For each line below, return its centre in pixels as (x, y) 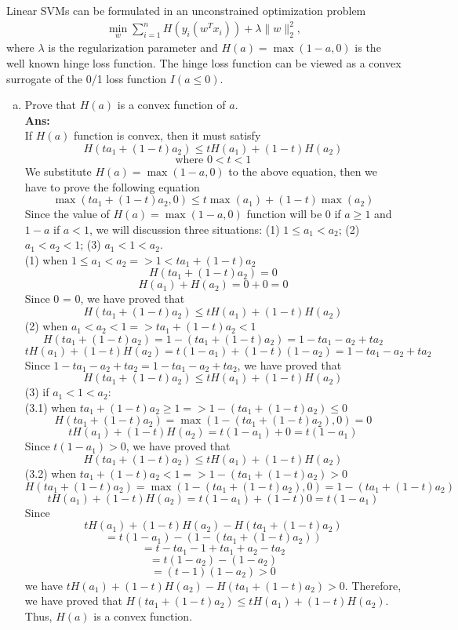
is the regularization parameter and (133, 47)
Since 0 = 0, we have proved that (105, 299)
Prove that (50, 105)
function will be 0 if (294, 214)
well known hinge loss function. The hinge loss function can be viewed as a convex (204, 62)
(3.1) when (51, 407)
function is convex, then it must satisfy (167, 135)
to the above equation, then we (303, 171)
